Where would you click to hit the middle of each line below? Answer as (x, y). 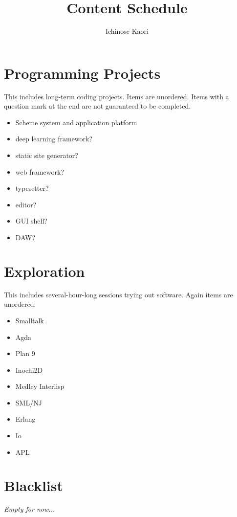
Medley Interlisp (40, 386)
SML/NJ (29, 402)
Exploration (44, 271)
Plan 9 (25, 353)
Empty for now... (30, 509)
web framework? (40, 171)
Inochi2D (29, 370)
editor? (26, 204)
